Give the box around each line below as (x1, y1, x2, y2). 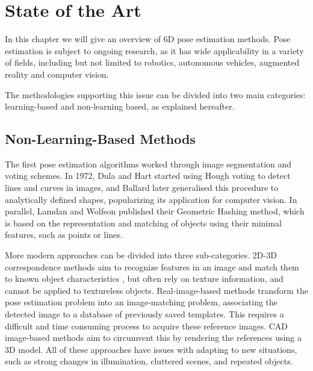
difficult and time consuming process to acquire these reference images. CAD (5, 319, 288, 332)
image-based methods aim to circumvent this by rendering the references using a (5, 331, 302, 344)
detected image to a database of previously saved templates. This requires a (5, 308, 284, 320)
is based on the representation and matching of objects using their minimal (5, 216, 282, 229)
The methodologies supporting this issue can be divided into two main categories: (5, 88, 306, 101)
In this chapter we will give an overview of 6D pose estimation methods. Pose (5, 33, 291, 45)
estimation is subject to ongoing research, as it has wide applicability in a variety (5, 44, 304, 57)
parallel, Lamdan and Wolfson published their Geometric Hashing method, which (5, 205, 305, 217)
